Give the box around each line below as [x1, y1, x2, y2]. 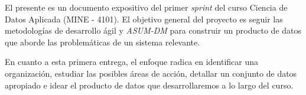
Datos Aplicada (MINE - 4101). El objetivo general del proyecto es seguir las [5, 12, 283, 25]
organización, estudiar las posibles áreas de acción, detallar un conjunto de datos [5, 67, 297, 79]
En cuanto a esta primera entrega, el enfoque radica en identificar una [5, 55, 259, 68]
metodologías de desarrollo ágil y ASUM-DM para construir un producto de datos [5, 24, 302, 37]
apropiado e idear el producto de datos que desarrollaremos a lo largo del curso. [5, 78, 294, 91]
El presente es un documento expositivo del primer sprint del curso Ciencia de [5, 1, 288, 13]
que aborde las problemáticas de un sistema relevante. [5, 35, 200, 48]
